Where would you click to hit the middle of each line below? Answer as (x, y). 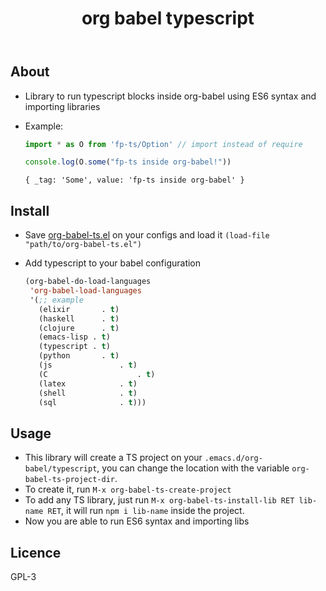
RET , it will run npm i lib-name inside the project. (146, 511)
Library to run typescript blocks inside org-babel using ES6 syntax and (170, 96)
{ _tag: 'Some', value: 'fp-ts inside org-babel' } (134, 180)
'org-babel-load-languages (85, 291)
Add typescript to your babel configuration (113, 263)
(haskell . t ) (79, 318)
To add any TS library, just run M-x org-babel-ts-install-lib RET (159, 500)
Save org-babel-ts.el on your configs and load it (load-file (147, 235)
